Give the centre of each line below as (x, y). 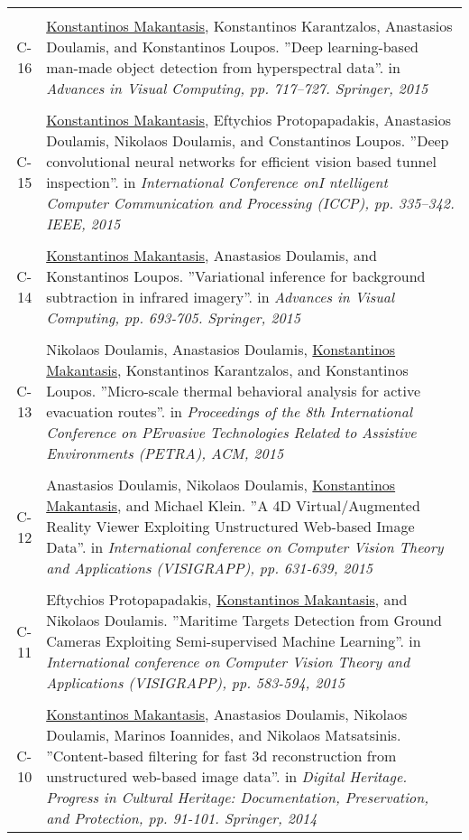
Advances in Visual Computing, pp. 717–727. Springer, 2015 (237, 88)
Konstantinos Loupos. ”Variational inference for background (236, 276)
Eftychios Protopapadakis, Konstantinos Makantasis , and (227, 599)
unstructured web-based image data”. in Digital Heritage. (227, 776)
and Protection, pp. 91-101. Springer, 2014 (182, 818)
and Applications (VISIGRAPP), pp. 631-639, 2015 (209, 568)
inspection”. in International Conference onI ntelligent (217, 182)
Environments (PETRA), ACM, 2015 (165, 453)
